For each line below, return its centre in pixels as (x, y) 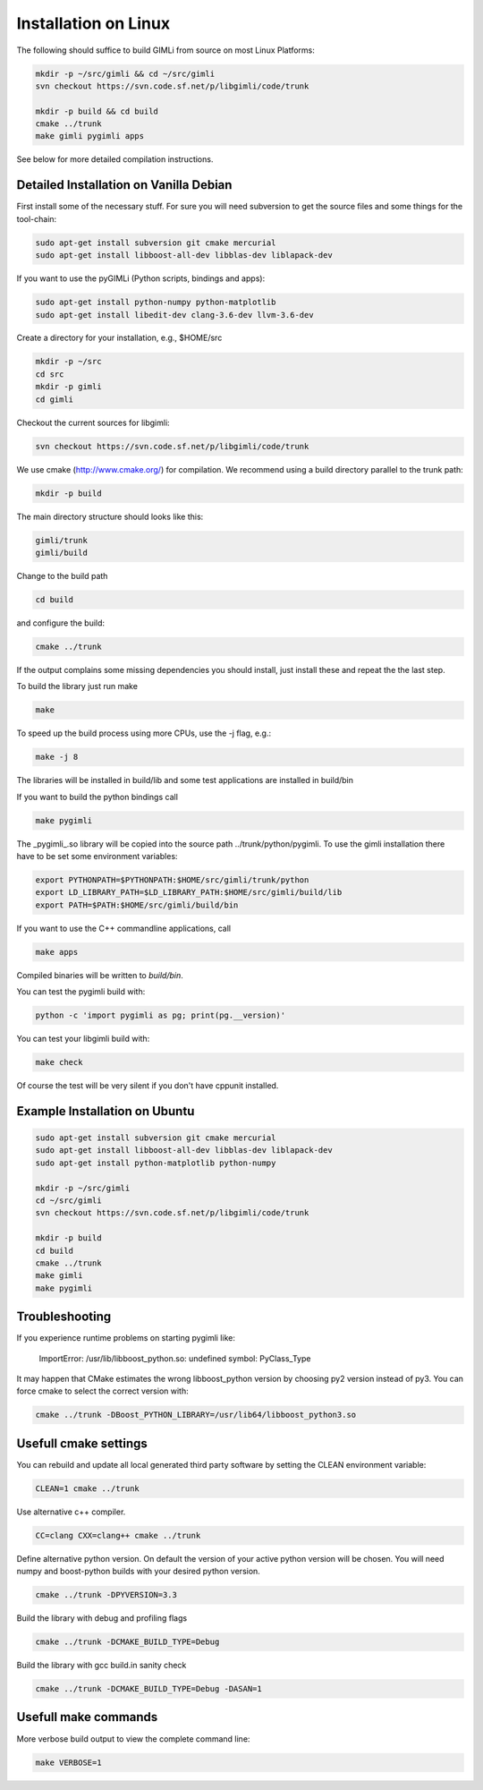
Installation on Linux (93, 23)
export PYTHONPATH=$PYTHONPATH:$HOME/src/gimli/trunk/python (172, 880)
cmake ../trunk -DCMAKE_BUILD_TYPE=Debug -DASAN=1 (149, 1689)
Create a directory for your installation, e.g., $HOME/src (119, 338)
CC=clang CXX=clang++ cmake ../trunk (118, 1535)
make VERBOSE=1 (68, 1762)
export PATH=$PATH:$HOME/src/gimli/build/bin (137, 905)
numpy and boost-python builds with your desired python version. (139, 1572)
